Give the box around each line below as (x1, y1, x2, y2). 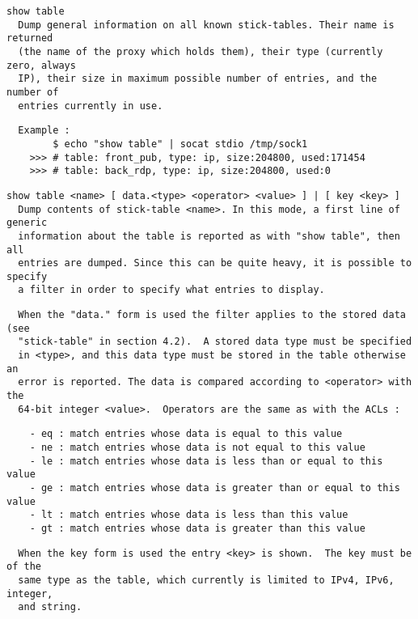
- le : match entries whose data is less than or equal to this (29, 455, 383, 467)
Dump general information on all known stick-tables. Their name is (18, 19, 395, 31)
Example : (18, 125, 70, 137)
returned (6, 32, 53, 45)
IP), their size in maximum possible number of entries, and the (18, 73, 378, 85)
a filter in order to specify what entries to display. (18, 284, 325, 296)
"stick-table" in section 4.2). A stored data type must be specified (18, 336, 412, 348)
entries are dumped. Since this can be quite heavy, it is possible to (18, 257, 412, 269)
